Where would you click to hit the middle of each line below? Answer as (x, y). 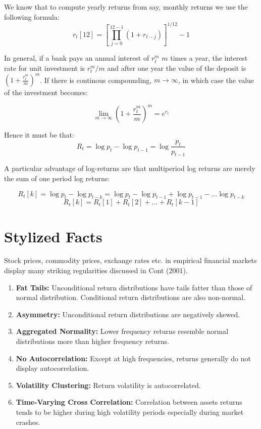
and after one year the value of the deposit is (177, 68)
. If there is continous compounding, (96, 80)
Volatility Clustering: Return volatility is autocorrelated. (108, 385)
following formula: (32, 16)
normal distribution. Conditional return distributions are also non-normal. (130, 297)
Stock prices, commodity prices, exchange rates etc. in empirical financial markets (130, 260)
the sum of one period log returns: (57, 178)
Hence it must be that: (39, 135)
